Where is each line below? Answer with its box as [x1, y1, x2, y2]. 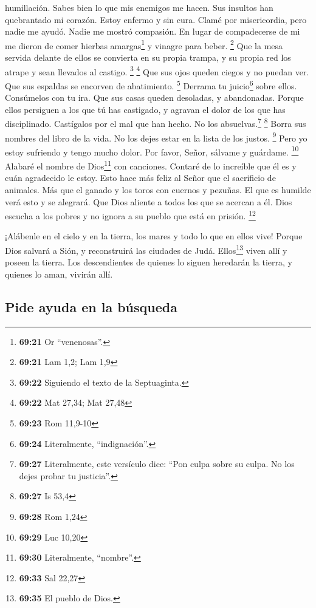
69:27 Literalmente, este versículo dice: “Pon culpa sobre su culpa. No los [19, 457, 295, 470]
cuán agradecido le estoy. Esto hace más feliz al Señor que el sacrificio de [5, 171, 276, 184]
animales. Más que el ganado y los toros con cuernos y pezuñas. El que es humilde [5, 183, 311, 196]
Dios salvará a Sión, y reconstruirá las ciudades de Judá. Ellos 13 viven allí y [5, 242, 287, 256]
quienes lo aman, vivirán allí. [5, 267, 113, 280]
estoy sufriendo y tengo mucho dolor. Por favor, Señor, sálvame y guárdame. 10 [5, 143, 299, 158]
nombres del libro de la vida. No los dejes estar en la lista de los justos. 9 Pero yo [5, 129, 307, 144]
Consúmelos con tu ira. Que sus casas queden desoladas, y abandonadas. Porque [5, 91, 304, 104]
